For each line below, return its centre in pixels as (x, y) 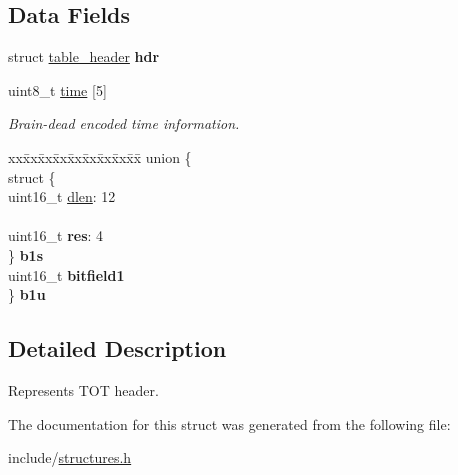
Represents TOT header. (83, 389)
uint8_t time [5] (57, 89)
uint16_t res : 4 (56, 235)
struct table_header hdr (84, 56)
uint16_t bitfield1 (66, 274)
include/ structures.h (70, 457)
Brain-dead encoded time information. (124, 123)
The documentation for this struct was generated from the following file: (229, 423)
